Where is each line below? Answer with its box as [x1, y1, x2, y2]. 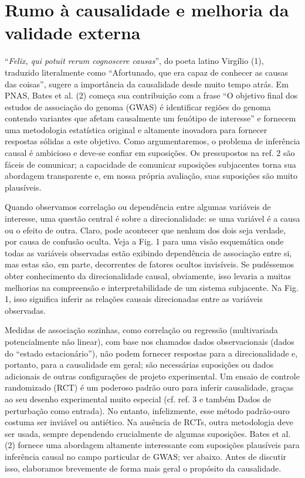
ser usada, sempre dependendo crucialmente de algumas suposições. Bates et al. [5, 427, 291, 439]
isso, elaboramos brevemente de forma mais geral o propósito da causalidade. [5, 462, 282, 474]
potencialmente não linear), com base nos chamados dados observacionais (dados [5, 335, 294, 347]
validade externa [5, 21, 141, 45]
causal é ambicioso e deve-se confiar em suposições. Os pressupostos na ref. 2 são [5, 147, 295, 159]
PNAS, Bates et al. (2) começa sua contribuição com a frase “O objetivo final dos [5, 89, 298, 101]
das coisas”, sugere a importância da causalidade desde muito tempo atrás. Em [5, 77, 289, 90]
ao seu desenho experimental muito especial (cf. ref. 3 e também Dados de [5, 392, 271, 405]
